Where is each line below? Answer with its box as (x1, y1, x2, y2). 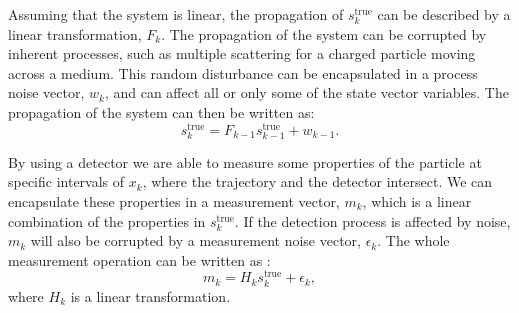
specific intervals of (8, 171, 125, 192)
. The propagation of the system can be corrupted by (161, 23, 487, 44)
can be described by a (377, 4, 511, 24)
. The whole (377, 230, 450, 251)
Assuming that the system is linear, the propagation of (8, 4, 344, 24)
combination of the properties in (8, 210, 206, 231)
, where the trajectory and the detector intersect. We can (142, 171, 493, 192)
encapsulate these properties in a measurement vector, (8, 190, 340, 211)
